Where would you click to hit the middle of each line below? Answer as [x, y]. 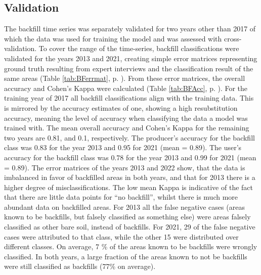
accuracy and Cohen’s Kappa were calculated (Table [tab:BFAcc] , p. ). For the [126, 88]
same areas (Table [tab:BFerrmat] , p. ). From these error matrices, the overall [125, 78]
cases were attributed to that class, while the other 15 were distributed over [121, 236]
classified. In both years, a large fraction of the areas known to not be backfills [126, 256]
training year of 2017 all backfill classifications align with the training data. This [129, 98]
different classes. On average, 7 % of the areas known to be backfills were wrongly [131, 246]
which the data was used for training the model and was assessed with [113, 38]
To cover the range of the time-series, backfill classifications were [139, 48]
